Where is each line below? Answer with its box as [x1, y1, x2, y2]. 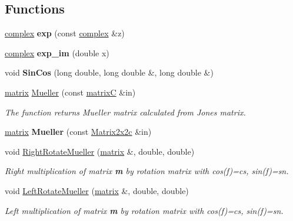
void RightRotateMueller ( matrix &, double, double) [5, 145, 195, 157]
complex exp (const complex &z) [5, 27, 125, 39]
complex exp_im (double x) [5, 46, 109, 59]
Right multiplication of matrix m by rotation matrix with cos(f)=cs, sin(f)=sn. [5, 165, 289, 177]
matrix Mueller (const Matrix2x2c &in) [5, 125, 152, 138]
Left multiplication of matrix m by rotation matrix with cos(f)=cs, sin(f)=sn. [5, 204, 284, 216]
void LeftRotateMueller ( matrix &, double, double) [5, 184, 189, 196]
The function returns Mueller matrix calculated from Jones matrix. [5, 106, 246, 118]
